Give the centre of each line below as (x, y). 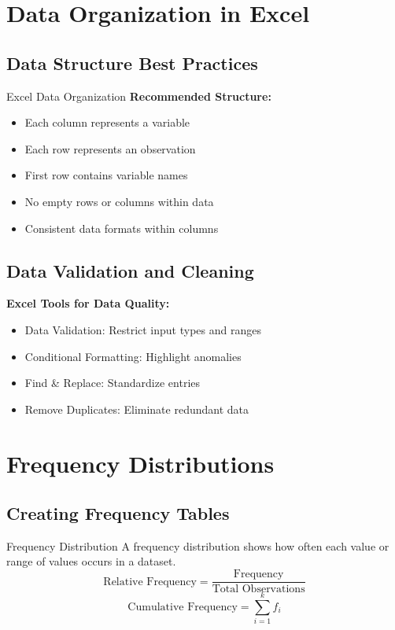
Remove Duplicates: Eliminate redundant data (137, 409)
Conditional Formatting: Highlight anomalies (133, 356)
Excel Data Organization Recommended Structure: (139, 96)
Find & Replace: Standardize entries (113, 383)
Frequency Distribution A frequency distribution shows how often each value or (198, 545)
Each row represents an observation (110, 148)
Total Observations (258, 589)
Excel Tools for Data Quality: (88, 303)
